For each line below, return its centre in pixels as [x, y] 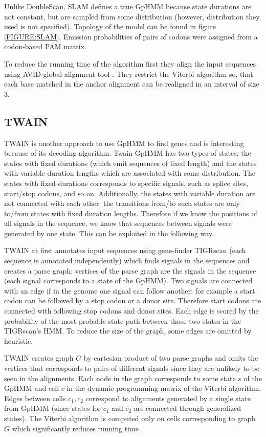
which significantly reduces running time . [77, 428]
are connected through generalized [187, 408]
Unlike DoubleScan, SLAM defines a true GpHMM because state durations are [128, 6]
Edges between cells [35, 398]
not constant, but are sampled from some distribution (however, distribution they [132, 16]
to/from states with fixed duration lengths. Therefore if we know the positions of [131, 213]
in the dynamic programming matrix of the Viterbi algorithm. [164, 388]
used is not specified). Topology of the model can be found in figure [110, 26]
